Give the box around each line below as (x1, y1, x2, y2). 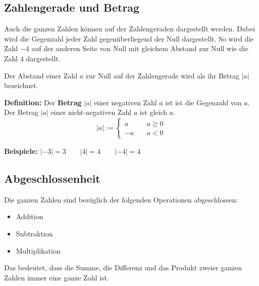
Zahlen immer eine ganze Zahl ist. (4, 272, 109, 282)
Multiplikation (16, 245, 61, 256)
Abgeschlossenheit (4, 170, 100, 186)
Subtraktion (16, 228, 53, 238)
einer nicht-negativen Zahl (50, 107, 132, 117)
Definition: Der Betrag (4, 97, 82, 107)
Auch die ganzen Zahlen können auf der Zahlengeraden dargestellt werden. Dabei (4, 23, 255, 34)
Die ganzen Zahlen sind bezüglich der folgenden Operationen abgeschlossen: (4, 194, 238, 205)
